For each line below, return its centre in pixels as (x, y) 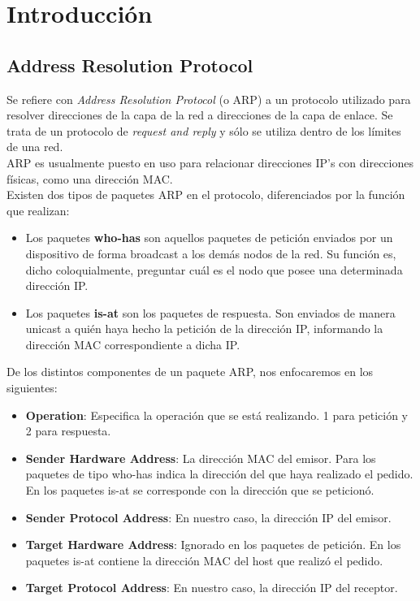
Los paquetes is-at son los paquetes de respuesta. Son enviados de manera (210, 312)
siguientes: (32, 388)
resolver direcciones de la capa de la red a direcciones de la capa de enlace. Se (200, 115)
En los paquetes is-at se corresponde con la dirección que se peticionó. (200, 490)
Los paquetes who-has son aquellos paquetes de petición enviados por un (209, 238)
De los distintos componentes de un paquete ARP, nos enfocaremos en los (190, 372)
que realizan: (38, 210)
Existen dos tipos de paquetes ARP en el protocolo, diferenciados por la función (206, 195)
